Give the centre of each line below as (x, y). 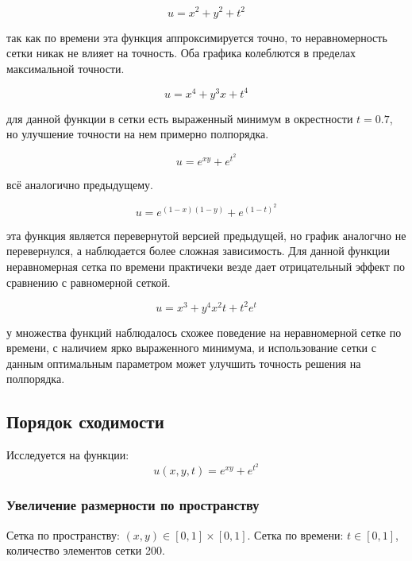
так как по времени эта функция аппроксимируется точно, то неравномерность (197, 37)
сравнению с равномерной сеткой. (89, 282)
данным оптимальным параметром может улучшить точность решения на (184, 363)
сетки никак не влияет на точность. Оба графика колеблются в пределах (181, 53)
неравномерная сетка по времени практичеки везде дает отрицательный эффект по (206, 266)
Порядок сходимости (85, 422)
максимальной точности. (65, 68)
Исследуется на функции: (68, 455)
